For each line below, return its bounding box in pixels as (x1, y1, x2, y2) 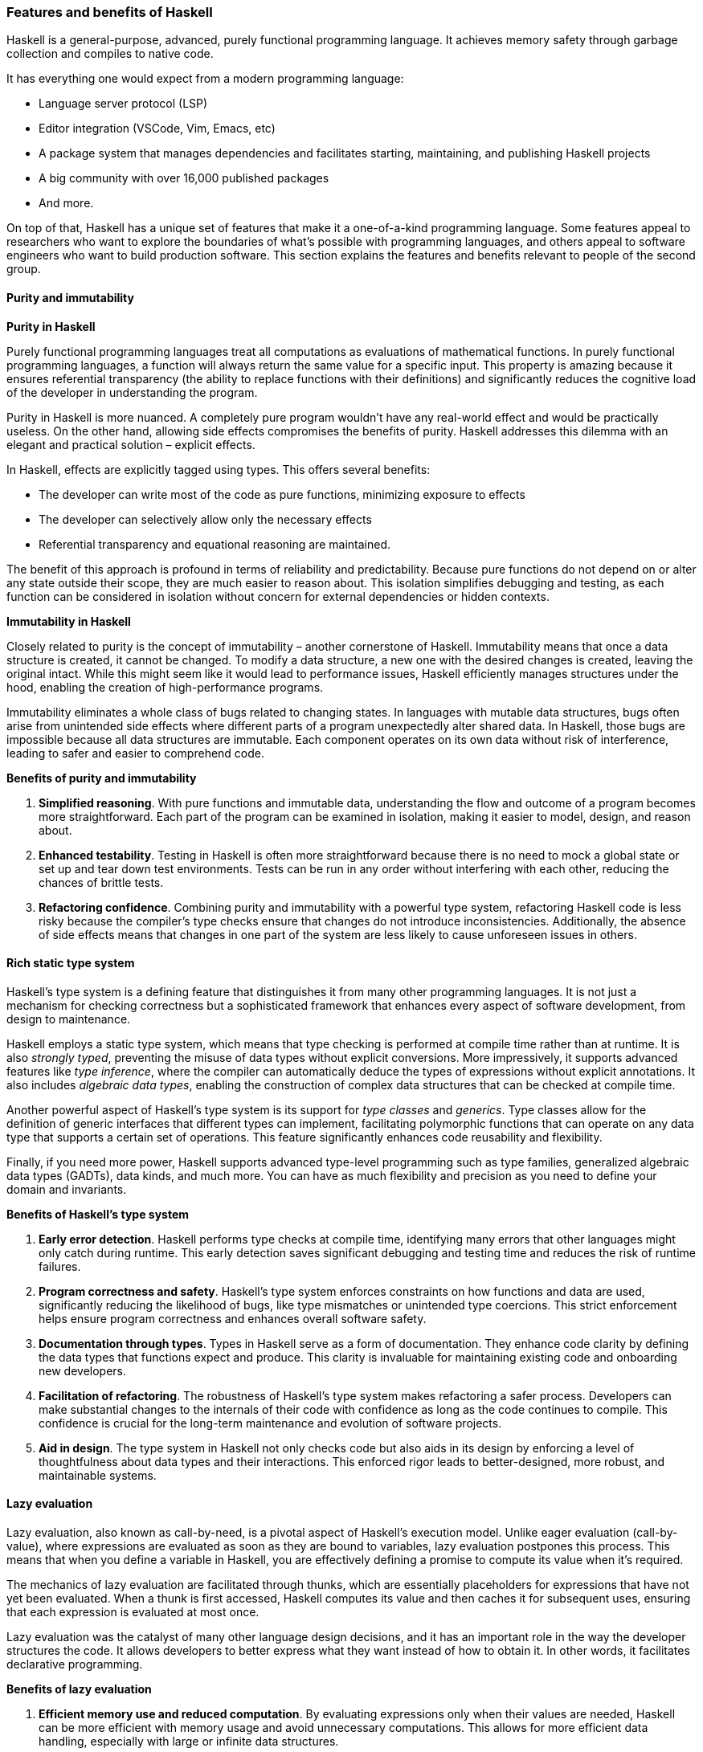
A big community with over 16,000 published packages (39, 171, 329, 186)
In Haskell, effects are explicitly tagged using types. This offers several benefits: (6, 462, 431, 476)
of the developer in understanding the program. (6, 385, 258, 399)
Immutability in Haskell (6, 614, 131, 628)
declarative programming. (6, 1657, 143, 1672)
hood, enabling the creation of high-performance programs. (6, 680, 324, 694)
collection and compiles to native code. (6, 47, 214, 61)
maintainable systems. (39, 1468, 157, 1482)
